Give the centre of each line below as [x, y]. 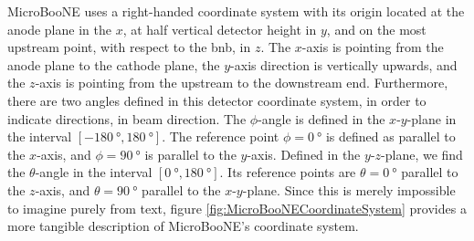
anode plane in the [59, 29]
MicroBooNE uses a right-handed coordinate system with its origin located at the [236, 11]
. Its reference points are [288, 172]
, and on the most [376, 29]
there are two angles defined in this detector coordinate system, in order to [217, 100]
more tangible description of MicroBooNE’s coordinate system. [183, 226]
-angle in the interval [94, 172]
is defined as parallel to [390, 136]
